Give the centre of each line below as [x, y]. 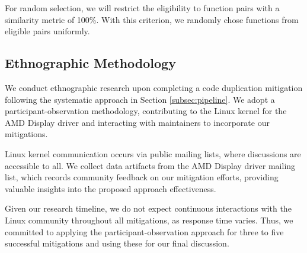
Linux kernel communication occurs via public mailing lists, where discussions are [153, 153]
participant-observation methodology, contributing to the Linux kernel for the [146, 111]
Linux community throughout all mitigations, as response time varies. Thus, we [149, 220]
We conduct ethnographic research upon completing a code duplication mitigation [154, 87]
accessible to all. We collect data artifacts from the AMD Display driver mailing [150, 165]
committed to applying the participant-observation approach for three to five [144, 231]
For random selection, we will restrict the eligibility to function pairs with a [142, 8]
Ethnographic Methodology [90, 63]
